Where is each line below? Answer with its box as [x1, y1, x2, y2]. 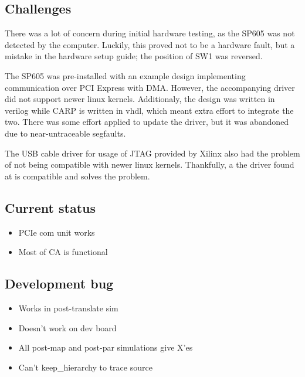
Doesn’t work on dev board [18, 321, 117, 334]
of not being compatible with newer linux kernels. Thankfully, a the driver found [5, 158, 294, 171]
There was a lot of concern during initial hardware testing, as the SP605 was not [5, 27, 295, 39]
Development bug [5, 274, 114, 293]
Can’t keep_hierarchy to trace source [18, 361, 152, 373]
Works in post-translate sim [18, 301, 118, 314]
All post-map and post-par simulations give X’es [18, 341, 193, 354]
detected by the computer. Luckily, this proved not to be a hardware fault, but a [5, 38, 295, 50]
